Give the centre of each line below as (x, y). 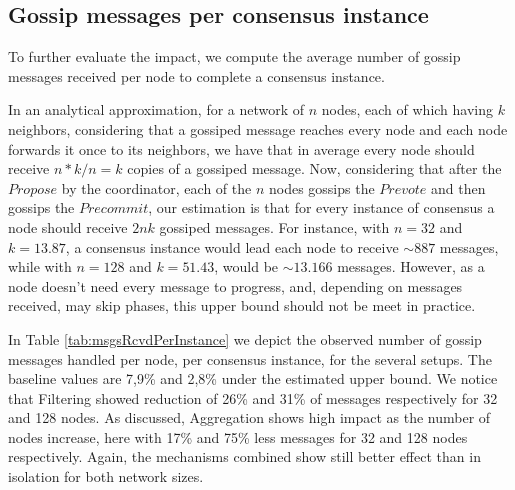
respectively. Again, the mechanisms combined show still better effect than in (244, 456)
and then (458, 187)
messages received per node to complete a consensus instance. (196, 75)
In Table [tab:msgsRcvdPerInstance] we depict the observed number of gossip (245, 338)
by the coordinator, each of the (156, 187)
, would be (246, 266)
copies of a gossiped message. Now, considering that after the (314, 168)
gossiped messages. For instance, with (274, 226)
